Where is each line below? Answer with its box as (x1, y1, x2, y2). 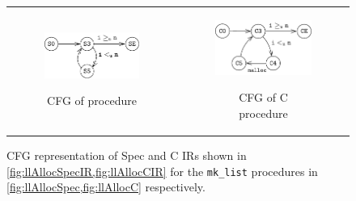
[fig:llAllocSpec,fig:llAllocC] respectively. (6, 178, 206, 195)
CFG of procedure (47, 92, 137, 109)
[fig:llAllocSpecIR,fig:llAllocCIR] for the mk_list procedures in (6, 162, 318, 179)
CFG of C (239, 89, 288, 106)
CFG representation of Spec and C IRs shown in (6, 147, 247, 164)
